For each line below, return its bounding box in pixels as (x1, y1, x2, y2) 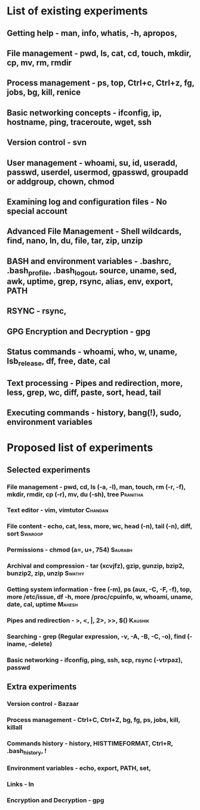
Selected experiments (7, 465, 91, 475)
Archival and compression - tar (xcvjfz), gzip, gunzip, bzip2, (7, 562, 184, 570)
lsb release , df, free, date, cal (7, 356, 110, 368)
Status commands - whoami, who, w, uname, (7, 347, 178, 357)
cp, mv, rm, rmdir (7, 57, 72, 68)
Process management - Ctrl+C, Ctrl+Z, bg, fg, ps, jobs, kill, (7, 716, 181, 724)
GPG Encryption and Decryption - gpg (7, 326, 151, 336)
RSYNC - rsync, (7, 306, 67, 316)
